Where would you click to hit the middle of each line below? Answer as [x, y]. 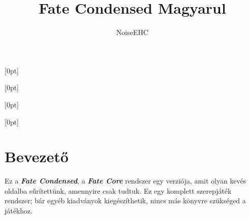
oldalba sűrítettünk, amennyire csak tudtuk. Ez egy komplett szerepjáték [118, 190]
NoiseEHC [132, 32]
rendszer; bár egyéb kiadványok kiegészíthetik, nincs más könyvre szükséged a [125, 200]
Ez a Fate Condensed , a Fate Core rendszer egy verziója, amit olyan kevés [126, 181]
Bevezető [37, 156]
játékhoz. [19, 210]
